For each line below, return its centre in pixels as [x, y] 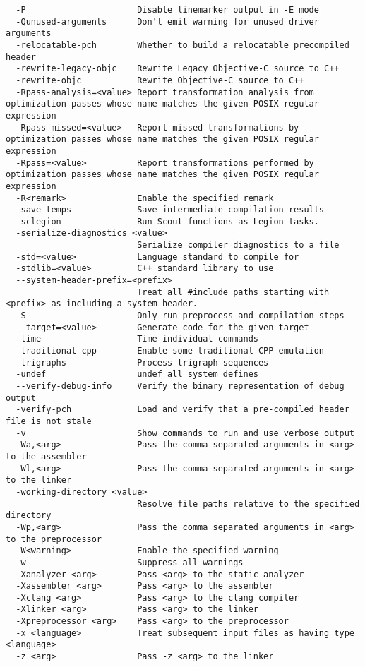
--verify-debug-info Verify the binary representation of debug [180, 386]
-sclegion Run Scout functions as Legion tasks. [167, 221]
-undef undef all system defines [137, 374]
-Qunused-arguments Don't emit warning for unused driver [167, 22]
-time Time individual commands [137, 339]
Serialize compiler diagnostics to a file [238, 245]
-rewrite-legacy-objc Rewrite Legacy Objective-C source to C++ [178, 69]
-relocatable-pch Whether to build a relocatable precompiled [182, 45]
